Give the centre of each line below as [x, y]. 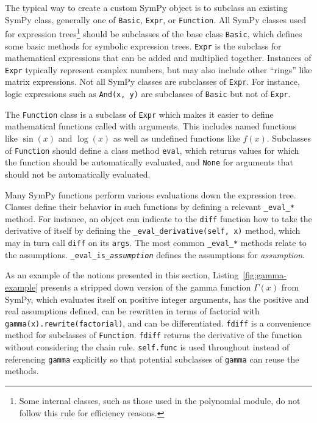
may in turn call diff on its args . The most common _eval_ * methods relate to [156, 243]
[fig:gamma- [265, 275]
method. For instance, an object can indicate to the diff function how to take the [158, 218]
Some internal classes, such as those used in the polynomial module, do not [160, 400]
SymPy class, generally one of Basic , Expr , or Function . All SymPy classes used [156, 19]
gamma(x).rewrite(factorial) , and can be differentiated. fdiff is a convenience [158, 323]
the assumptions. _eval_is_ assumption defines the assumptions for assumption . [155, 254]
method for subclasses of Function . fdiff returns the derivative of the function [154, 335]
